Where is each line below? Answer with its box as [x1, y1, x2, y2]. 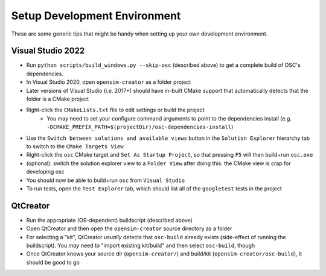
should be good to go [26, 259, 80, 266]
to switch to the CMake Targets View [26, 142, 124, 150]
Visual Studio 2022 [11, 46, 85, 56]
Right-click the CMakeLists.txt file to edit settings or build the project [26, 106, 205, 114]
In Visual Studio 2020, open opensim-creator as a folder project [26, 78, 191, 86]
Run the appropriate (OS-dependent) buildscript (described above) [26, 216, 193, 224]
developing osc [26, 168, 65, 175]
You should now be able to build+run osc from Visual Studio [26, 177, 185, 184]
